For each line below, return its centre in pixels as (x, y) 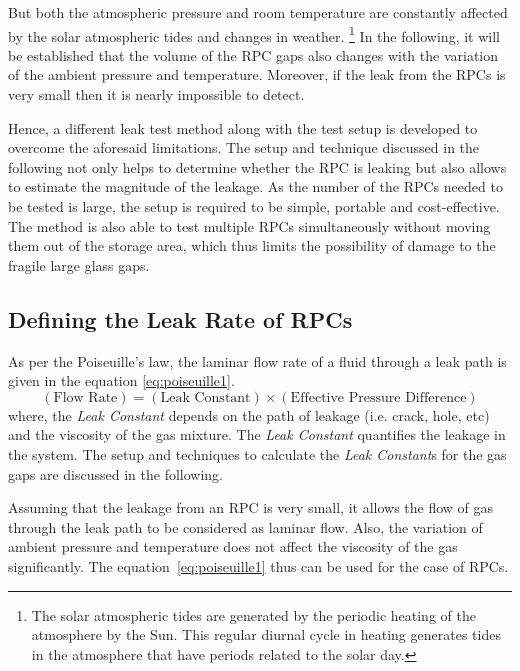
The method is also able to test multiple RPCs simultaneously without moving (249, 225)
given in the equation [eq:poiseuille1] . (121, 380)
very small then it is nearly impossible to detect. (156, 94)
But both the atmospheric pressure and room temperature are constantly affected (258, 12)
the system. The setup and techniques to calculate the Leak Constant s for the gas (257, 453)
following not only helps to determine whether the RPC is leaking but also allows (257, 166)
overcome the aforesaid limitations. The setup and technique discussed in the (244, 147)
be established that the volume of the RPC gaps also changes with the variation (253, 54)
